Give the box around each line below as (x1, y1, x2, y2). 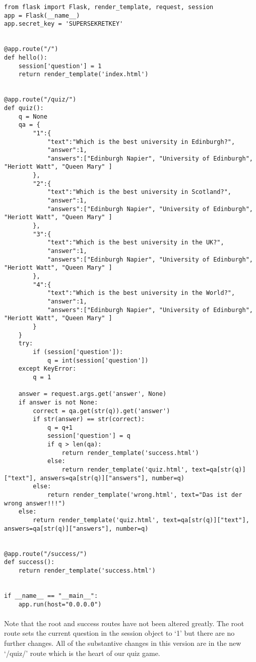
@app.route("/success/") (4, 550, 87, 557)
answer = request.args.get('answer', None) (18, 390, 167, 398)
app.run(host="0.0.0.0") (18, 600, 102, 608)
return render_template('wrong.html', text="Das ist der (47, 491, 242, 499)
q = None (18, 113, 47, 120)
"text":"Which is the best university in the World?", (47, 289, 235, 297)
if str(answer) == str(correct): (33, 416, 145, 423)
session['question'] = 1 (18, 62, 102, 70)
